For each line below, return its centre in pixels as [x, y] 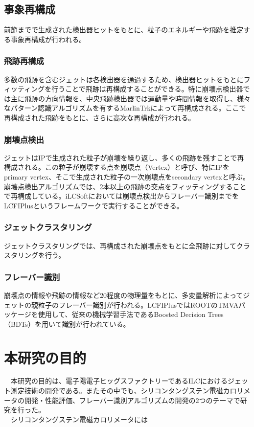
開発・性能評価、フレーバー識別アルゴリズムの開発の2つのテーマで [132, 400]
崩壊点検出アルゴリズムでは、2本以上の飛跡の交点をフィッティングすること [125, 186]
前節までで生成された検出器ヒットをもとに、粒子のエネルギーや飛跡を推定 [124, 30]
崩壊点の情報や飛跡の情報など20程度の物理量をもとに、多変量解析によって [124, 295]
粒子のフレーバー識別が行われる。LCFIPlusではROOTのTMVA [138, 304]
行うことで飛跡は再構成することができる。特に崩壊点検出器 [147, 89]
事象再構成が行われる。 [48, 39]
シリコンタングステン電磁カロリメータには [79, 419]
